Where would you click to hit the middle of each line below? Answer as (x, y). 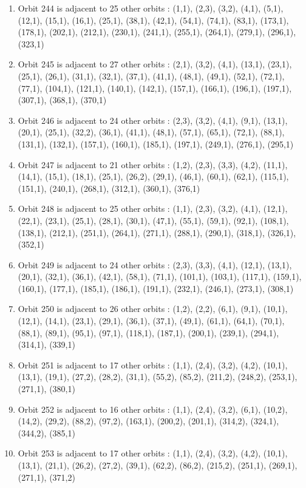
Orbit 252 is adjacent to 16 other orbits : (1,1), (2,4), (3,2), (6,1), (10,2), (153, 409)
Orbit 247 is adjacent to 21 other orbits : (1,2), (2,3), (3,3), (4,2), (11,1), (153, 164)
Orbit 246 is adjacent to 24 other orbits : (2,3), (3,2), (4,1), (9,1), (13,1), (153, 120)
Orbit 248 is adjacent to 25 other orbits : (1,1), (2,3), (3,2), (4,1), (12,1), (153, 208)
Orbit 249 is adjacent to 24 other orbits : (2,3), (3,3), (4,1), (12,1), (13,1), (155, 264)
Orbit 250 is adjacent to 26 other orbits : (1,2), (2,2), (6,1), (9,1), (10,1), (153, 309)
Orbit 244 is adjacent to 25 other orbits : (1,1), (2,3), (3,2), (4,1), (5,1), (151, 8)
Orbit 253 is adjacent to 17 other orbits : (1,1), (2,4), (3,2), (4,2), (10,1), (153, 453)
